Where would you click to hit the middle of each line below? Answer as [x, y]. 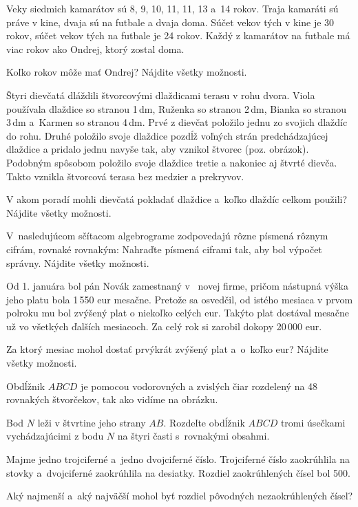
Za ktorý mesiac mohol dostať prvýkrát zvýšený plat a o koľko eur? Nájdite [167, 349]
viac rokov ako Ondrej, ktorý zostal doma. [95, 48]
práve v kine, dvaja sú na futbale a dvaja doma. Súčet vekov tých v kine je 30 [170, 22]
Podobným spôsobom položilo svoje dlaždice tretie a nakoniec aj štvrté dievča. [172, 162]
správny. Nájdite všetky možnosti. [78, 262]
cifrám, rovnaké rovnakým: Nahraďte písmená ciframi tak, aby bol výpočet [164, 249]
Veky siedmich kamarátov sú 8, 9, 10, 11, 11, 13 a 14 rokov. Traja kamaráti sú [172, 8]
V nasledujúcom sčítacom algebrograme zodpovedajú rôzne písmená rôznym [167, 236]
